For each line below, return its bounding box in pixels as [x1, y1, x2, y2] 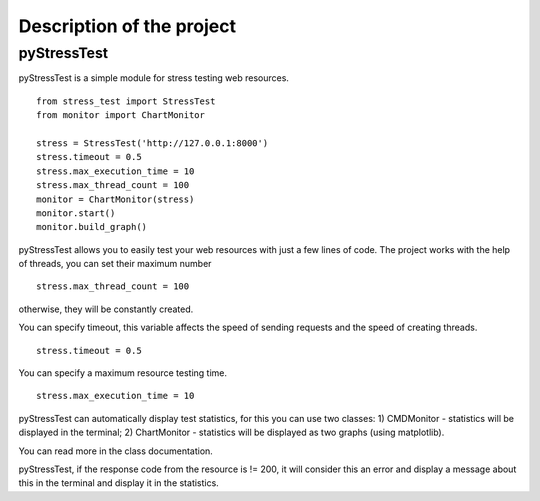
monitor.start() [36, 207, 116, 219]
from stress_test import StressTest [36, 95, 216, 107]
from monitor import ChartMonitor [36, 110, 205, 121]
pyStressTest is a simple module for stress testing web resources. [18, 72, 290, 84]
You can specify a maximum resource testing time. [18, 367, 228, 379]
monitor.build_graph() [36, 221, 148, 233]
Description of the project [18, 15, 237, 37]
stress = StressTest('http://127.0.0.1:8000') [36, 137, 269, 149]
